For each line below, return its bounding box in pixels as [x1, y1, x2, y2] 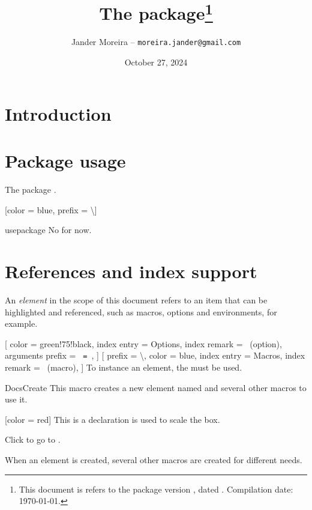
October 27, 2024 [124, 56, 188, 68]
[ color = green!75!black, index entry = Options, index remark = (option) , [5, 337, 282, 350]
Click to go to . [5, 433, 61, 446]
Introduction [5, 101, 112, 126]
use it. [5, 393, 28, 405]
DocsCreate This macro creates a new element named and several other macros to [5, 381, 307, 393]
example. [5, 317, 38, 330]
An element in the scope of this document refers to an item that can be [5, 293, 268, 306]
